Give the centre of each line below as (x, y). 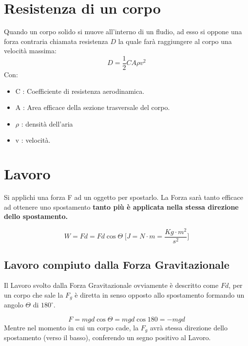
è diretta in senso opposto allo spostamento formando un (160, 294)
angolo (14, 305)
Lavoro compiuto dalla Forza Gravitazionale (117, 265)
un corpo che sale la (34, 294)
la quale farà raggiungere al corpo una (175, 41)
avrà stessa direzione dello (189, 327)
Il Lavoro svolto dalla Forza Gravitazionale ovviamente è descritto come (111, 285)
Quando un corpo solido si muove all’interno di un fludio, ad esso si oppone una (123, 32)
